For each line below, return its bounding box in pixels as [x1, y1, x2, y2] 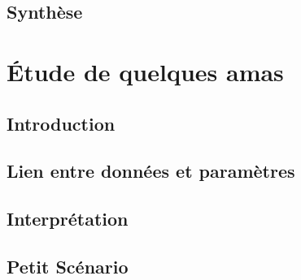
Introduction [7, 110, 116, 136]
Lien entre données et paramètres [7, 158, 295, 183]
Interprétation [7, 206, 129, 231]
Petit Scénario [7, 253, 129, 278]
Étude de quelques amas [7, 54, 284, 88]
